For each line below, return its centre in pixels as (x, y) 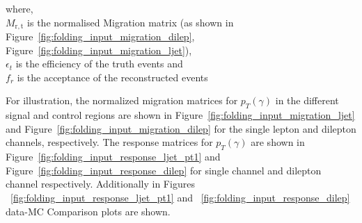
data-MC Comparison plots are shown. (88, 211)
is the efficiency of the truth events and (99, 64)
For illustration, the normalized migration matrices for (122, 100)
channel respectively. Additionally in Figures (100, 184)
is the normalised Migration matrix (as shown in (131, 22)
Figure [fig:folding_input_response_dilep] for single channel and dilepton (164, 170)
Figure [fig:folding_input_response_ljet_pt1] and (113, 157)
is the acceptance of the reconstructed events (112, 77)
